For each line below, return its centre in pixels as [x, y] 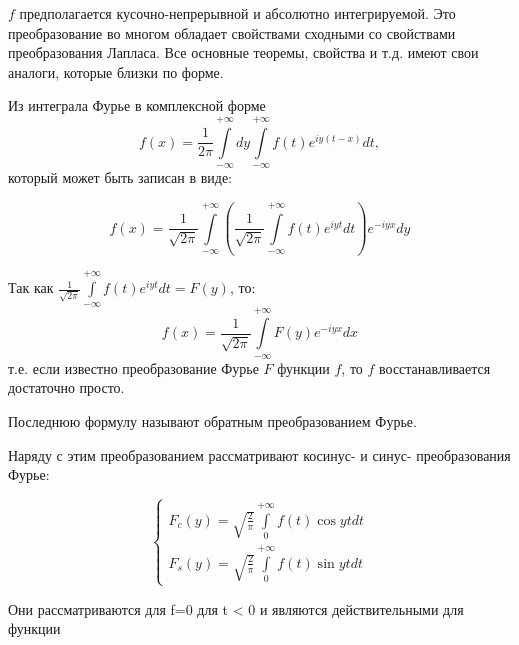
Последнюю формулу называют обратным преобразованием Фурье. [212, 420]
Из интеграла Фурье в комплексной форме [137, 105]
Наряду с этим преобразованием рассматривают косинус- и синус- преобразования [259, 454]
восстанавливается [435, 367]
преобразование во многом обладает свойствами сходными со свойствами [232, 32]
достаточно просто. [66, 387]
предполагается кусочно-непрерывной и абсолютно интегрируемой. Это [237, 13]
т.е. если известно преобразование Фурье [133, 367]
